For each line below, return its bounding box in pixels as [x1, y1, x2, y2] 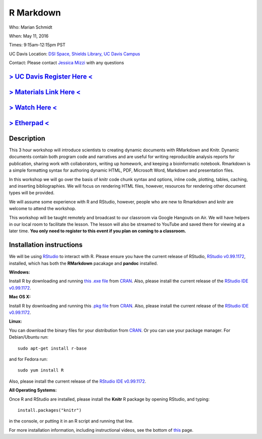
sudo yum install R [17, 368, 64, 373]
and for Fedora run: [9, 356, 48, 362]
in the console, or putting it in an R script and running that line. [9, 418, 133, 424]
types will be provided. [9, 190, 55, 196]
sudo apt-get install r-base [17, 345, 87, 351]
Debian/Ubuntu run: [9, 334, 49, 340]
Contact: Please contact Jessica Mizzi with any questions [9, 60, 124, 65]
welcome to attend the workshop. [9, 206, 76, 211]
